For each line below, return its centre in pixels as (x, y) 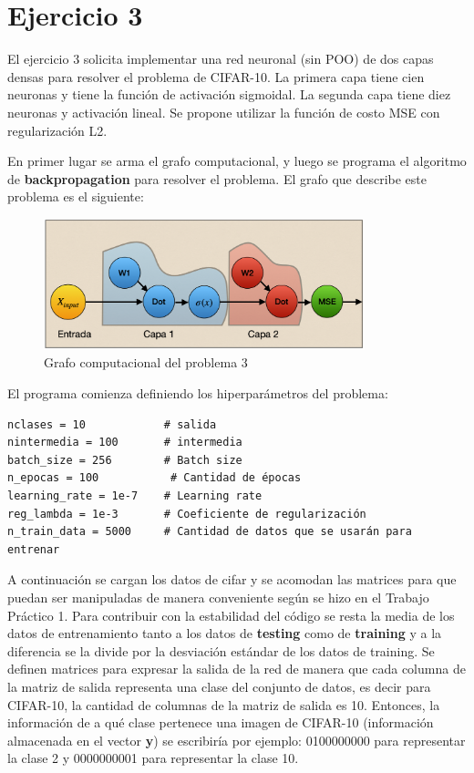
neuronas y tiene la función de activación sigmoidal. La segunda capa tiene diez (229, 94)
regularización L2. (57, 130)
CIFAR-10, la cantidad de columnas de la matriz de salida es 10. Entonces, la (224, 704)
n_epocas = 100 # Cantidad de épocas (155, 478)
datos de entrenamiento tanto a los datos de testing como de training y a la (225, 633)
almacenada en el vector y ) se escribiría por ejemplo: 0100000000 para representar (237, 740)
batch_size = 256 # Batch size (125, 460)
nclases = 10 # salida (112, 424)
